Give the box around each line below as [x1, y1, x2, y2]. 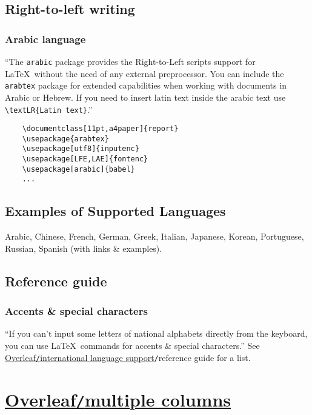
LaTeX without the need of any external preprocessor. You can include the [5, 67, 284, 79]
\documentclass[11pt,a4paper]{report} [22, 124, 179, 133]
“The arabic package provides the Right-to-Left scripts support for [5, 55, 256, 67]
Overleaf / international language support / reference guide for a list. [5, 351, 251, 363]
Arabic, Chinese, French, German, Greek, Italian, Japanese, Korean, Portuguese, [5, 230, 304, 243]
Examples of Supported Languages [5, 201, 226, 220]
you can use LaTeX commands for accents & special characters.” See [5, 339, 260, 352]
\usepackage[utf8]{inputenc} [22, 144, 139, 154]
